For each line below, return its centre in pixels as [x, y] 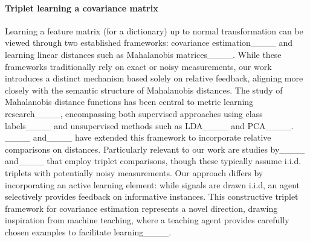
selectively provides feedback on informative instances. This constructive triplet [152, 196]
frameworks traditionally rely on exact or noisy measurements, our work [138, 66]
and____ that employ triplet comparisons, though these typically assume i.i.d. [153, 161]
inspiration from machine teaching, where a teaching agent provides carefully [147, 220]
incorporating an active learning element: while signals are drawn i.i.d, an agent [153, 184]
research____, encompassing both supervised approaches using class [134, 113]
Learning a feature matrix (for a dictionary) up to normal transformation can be [154, 30]
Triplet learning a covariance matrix [82, 8]
